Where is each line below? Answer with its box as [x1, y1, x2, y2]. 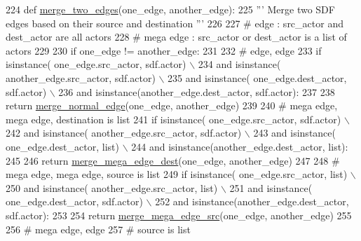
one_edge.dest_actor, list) [6, 139, 119, 153]
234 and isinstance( [198, 57, 281, 71]
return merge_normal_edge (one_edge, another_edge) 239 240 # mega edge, [6, 98, 338, 113]
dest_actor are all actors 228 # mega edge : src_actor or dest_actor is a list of [6, 29, 347, 44]
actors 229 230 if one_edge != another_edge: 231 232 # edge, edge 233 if [6, 43, 322, 57]
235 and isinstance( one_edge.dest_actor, [168, 70, 347, 85]
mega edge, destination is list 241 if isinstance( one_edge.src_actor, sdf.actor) [6, 111, 341, 126]
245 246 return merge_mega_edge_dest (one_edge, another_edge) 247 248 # [6, 153, 340, 167]
